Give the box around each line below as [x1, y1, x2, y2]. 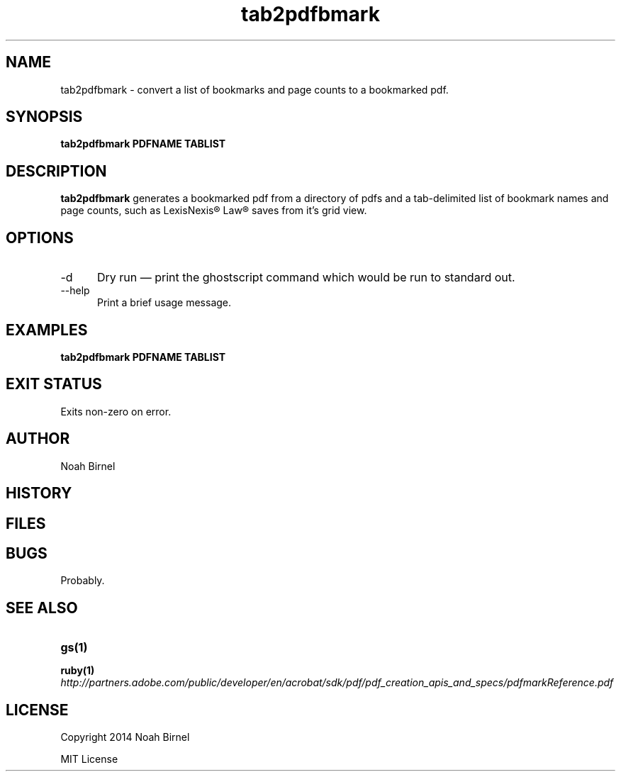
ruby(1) [60, 664, 95, 677]
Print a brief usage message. [97, 296, 232, 309]
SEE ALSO [6, 598, 78, 617]
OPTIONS [6, 228, 74, 247]
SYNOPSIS [6, 108, 83, 126]
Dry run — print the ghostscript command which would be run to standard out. [96, 270, 515, 285]
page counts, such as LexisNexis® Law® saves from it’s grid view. [60, 204, 367, 217]
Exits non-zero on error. [60, 405, 172, 418]
